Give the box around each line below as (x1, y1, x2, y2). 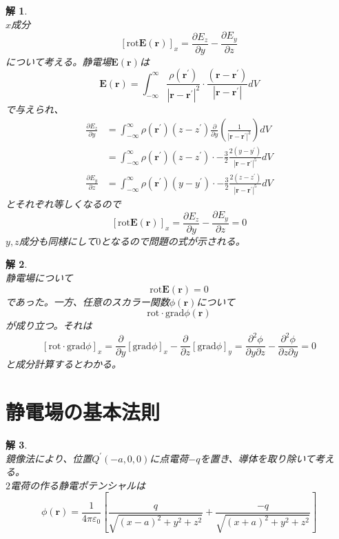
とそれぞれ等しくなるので (6, 196, 121, 210)
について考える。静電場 (6, 54, 112, 68)
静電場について (6, 270, 73, 284)
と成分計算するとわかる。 (6, 357, 121, 371)
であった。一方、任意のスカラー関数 (6, 294, 169, 308)
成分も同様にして (19, 233, 96, 248)
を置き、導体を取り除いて (200, 451, 316, 465)
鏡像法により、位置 (6, 451, 92, 465)
